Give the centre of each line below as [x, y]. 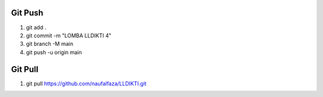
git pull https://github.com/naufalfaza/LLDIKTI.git [86, 83]
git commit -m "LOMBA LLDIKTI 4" [69, 35]
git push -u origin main [54, 52]
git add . [36, 27]
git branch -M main [50, 44]
